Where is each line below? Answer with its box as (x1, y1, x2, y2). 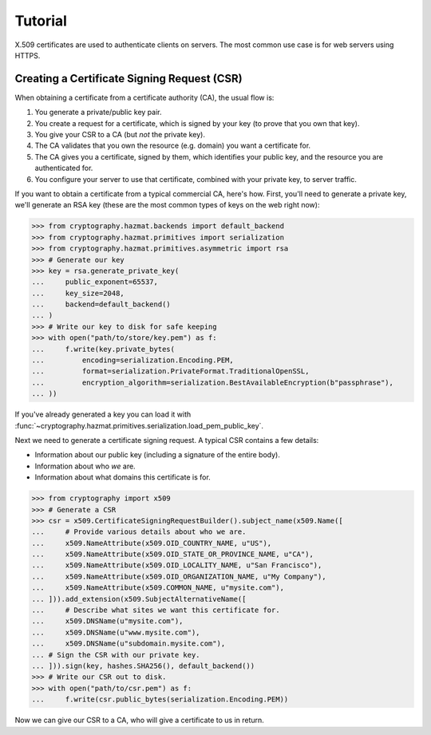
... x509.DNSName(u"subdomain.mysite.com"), (31, 639, 226, 648)
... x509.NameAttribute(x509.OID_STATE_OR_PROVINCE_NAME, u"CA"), (31, 550, 314, 559)
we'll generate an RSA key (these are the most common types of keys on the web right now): (14, 200, 320, 210)
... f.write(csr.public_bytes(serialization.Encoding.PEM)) (31, 695, 289, 704)
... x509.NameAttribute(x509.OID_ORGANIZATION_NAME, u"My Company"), (31, 571, 326, 581)
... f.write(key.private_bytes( (31, 344, 176, 354)
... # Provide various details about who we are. (31, 528, 247, 536)
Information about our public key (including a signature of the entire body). (34, 450, 281, 460)
